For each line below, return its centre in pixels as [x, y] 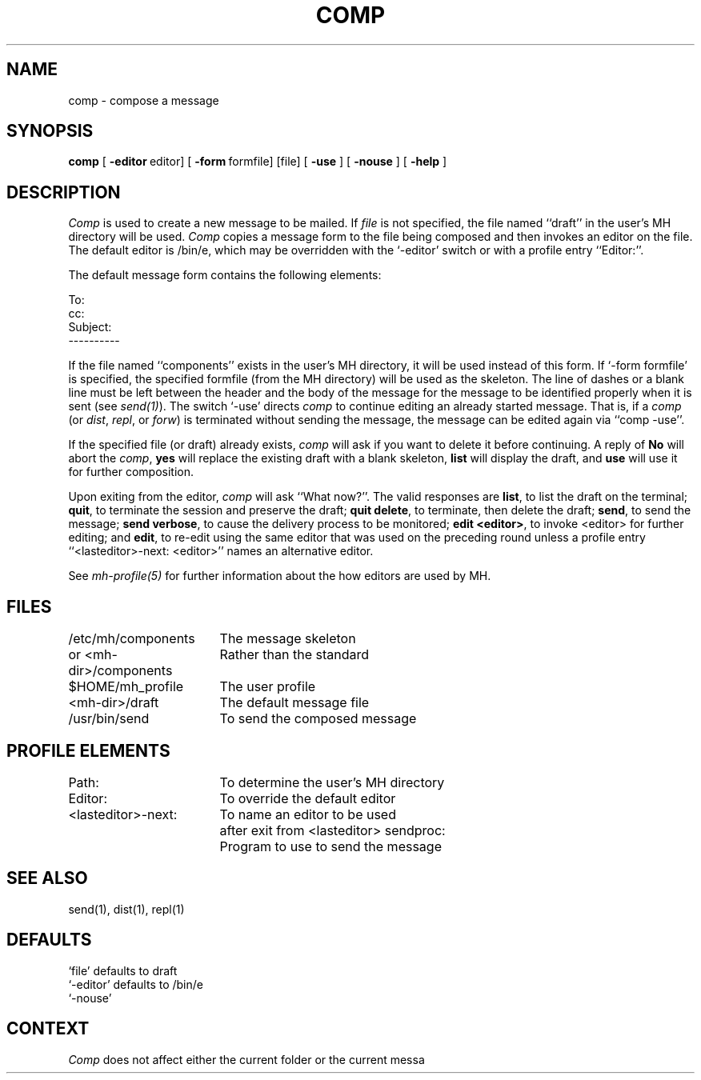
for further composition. [131, 472]
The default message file [294, 703]
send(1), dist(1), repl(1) [126, 909]
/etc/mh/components [132, 639]
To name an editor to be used [308, 814]
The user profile [268, 687]
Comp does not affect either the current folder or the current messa [246, 1059]
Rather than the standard [294, 655]
